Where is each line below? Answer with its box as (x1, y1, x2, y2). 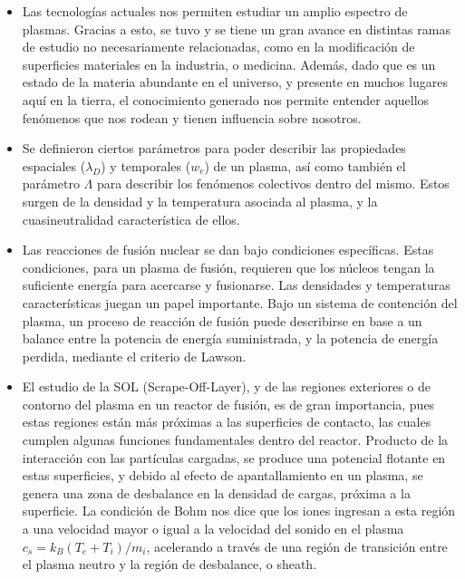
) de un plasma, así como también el (204, 156, 406, 175)
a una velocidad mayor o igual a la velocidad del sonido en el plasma (22, 519, 404, 538)
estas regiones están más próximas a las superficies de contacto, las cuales (22, 412, 431, 431)
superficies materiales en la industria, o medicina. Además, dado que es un (22, 54, 436, 73)
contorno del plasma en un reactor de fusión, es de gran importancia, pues (22, 394, 435, 413)
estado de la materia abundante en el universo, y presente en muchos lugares (22, 72, 448, 92)
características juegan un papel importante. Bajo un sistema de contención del (22, 293, 458, 312)
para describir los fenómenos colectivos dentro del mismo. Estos (96, 174, 450, 193)
